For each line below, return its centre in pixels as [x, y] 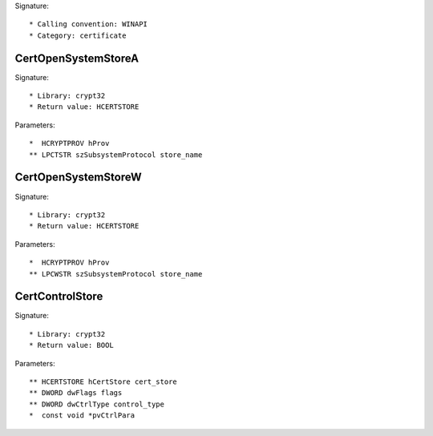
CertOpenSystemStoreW [78, 178]
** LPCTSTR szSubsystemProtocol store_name [116, 155]
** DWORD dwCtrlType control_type [97, 404]
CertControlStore [59, 297]
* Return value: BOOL [71, 345]
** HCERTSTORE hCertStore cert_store [103, 381]
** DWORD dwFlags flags [76, 393]
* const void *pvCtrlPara [82, 416]
